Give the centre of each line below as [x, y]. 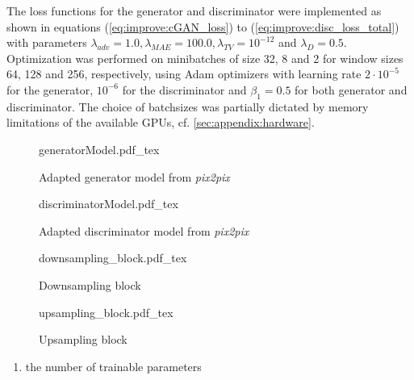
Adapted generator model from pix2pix [134, 176]
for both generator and [351, 89]
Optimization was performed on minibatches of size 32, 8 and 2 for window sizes [205, 58]
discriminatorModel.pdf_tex [109, 204]
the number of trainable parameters [113, 366]
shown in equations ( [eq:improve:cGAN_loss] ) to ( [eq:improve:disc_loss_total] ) [203, 26]
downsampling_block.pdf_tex [113, 258]
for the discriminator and [184, 89]
